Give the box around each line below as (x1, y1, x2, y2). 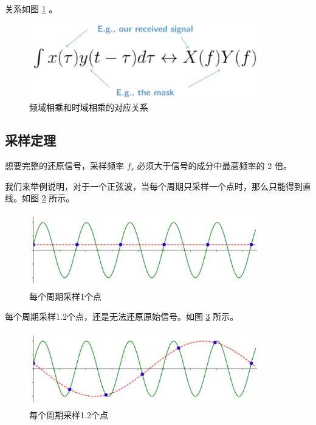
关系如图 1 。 (5, 2, 58, 15)
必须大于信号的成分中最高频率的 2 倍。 (137, 159, 292, 171)
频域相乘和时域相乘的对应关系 (29, 101, 148, 114)
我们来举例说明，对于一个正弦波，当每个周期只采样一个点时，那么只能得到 (5, 179, 303, 192)
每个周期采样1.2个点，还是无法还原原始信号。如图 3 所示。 (5, 310, 239, 323)
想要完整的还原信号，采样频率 (5, 159, 124, 171)
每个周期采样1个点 (29, 289, 101, 302)
